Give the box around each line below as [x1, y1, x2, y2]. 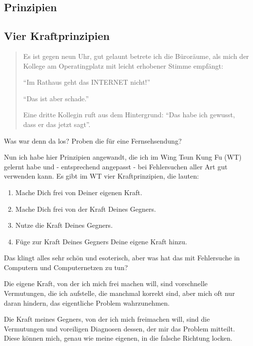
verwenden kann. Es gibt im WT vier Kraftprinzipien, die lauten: [4, 171, 199, 181]
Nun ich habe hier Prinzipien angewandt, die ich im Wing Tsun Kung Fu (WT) [4, 152, 242, 162]
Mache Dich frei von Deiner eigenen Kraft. [15, 187, 142, 197]
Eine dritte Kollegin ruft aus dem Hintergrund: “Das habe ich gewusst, [23, 109, 235, 120]
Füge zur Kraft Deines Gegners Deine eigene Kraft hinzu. [15, 236, 187, 246]
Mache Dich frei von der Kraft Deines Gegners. [15, 203, 156, 214]
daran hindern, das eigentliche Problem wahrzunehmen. [4, 297, 170, 308]
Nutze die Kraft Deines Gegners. [15, 220, 113, 230]
